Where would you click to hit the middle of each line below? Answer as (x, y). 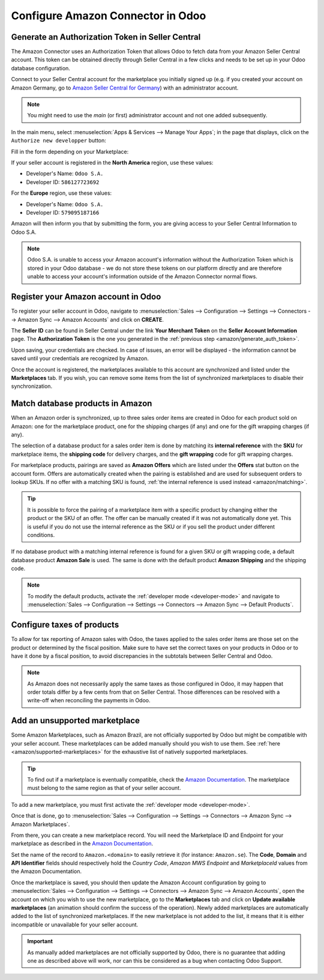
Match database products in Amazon (82, 404)
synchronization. (32, 386)
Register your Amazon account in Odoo (86, 297)
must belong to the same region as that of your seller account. (104, 788)
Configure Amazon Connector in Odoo (109, 16)
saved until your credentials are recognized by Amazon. (80, 358)
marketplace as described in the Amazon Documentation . (82, 844)
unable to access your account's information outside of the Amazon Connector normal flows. (142, 277)
